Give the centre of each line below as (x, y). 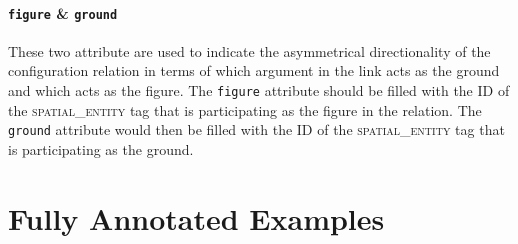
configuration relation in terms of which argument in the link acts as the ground (254, 70)
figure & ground (63, 12)
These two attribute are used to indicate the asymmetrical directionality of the (249, 50)
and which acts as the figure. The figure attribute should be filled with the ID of (259, 90)
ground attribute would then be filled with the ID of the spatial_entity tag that (256, 129)
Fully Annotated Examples (196, 217)
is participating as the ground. (101, 148)
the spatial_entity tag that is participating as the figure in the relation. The (245, 109)
